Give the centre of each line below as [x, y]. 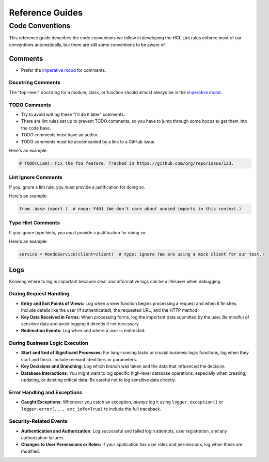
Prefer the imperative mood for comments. [63, 70]
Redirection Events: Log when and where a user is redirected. [83, 331]
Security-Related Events [38, 421]
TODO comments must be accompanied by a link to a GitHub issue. [88, 142]
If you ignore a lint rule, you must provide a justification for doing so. [77, 187]
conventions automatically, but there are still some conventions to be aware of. [87, 45]
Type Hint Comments [34, 223]
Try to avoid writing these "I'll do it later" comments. [73, 114]
